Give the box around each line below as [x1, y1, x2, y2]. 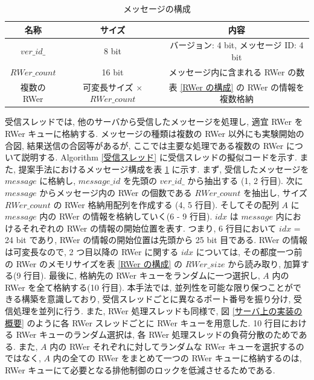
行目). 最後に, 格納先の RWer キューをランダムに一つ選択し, [24, 269, 260, 282]
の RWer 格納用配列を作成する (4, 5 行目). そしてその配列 [53, 198, 279, 211]
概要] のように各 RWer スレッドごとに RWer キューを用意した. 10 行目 [5, 316, 281, 329]
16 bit [101, 65, 124, 78]
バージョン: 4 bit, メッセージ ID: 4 [170, 39, 304, 51]
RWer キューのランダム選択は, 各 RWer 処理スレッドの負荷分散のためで [16, 328, 299, 341]
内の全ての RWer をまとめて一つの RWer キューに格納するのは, [53, 352, 302, 364]
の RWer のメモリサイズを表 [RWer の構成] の [5, 257, 183, 270]
